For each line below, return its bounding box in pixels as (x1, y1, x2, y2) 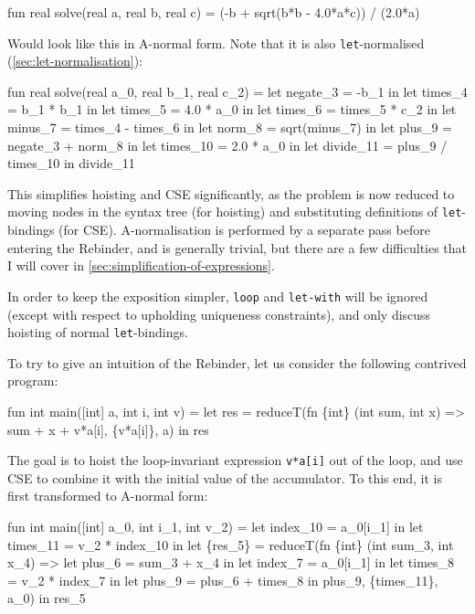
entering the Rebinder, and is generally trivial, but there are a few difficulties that (7, 238, 468, 257)
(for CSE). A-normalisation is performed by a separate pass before (58, 220, 430, 239)
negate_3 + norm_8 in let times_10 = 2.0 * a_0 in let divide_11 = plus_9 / (7, 135, 448, 154)
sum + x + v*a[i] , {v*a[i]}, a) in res (7, 419, 209, 439)
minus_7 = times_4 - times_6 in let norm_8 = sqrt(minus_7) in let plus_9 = (7, 118, 453, 137)
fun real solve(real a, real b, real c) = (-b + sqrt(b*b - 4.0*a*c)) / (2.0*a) (7, 3, 420, 21)
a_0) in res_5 (7, 588, 86, 608)
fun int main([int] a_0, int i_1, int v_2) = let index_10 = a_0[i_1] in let (7, 516, 424, 535)
